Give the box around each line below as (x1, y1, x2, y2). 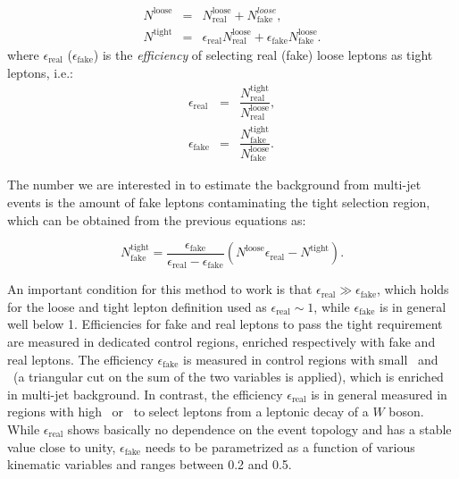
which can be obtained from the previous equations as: (7, 210, 306, 229)
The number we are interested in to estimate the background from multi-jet (7, 175, 421, 194)
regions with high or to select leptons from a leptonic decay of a (7, 402, 369, 421)
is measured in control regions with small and (183, 349, 438, 368)
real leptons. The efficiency (7, 349, 154, 368)
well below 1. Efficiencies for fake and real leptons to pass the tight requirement (7, 315, 443, 333)
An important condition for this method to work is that (7, 280, 313, 298)
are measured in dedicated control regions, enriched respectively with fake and (7, 332, 436, 350)
